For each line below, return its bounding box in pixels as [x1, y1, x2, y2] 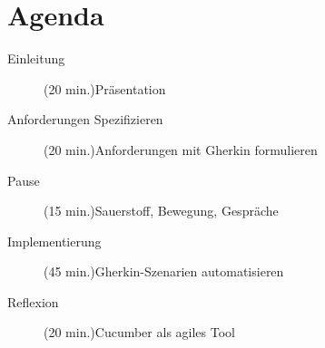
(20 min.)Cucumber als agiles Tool [44, 323, 235, 342]
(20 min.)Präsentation [44, 79, 166, 98]
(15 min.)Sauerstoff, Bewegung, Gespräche [44, 201, 279, 220]
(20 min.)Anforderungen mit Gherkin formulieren [44, 140, 318, 159]
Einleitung [7, 49, 65, 68]
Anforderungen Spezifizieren [7, 110, 163, 129]
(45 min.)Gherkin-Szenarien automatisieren [44, 262, 284, 281]
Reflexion [7, 292, 59, 311]
